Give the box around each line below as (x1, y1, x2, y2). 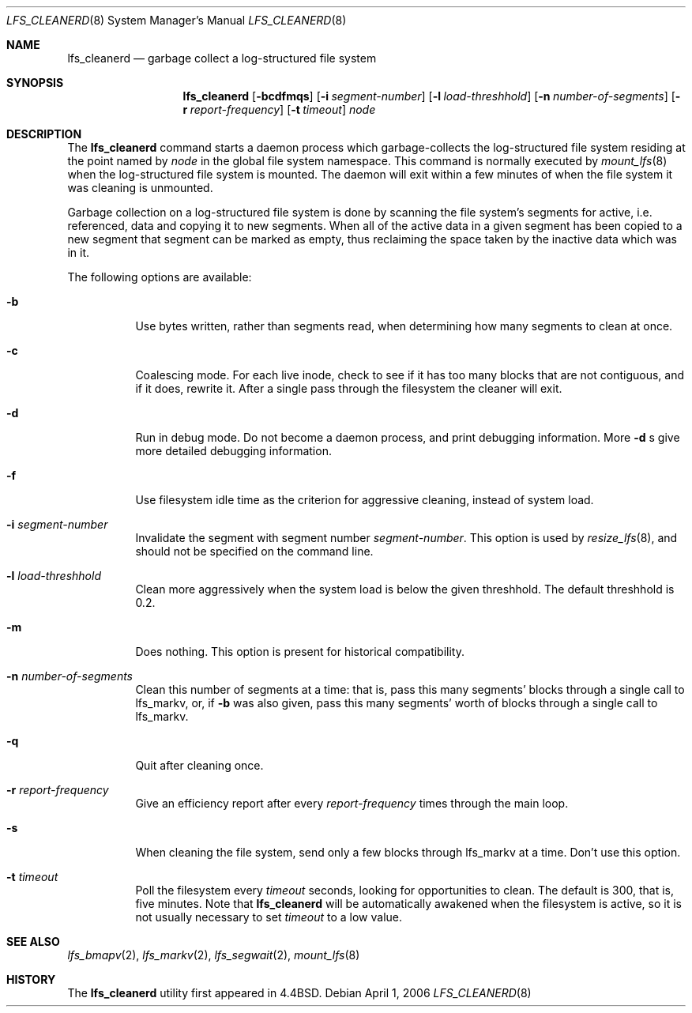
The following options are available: (67, 270, 252, 284)
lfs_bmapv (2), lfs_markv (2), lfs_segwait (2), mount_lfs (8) (67, 948, 360, 962)
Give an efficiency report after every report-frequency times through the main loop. (135, 796, 569, 810)
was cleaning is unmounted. (67, 181, 213, 194)
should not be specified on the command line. (135, 544, 374, 558)
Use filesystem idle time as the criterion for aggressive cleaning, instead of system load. (135, 493, 594, 506)
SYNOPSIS (6, 76, 64, 89)
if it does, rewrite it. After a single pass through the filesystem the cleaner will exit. (135, 382, 562, 395)
